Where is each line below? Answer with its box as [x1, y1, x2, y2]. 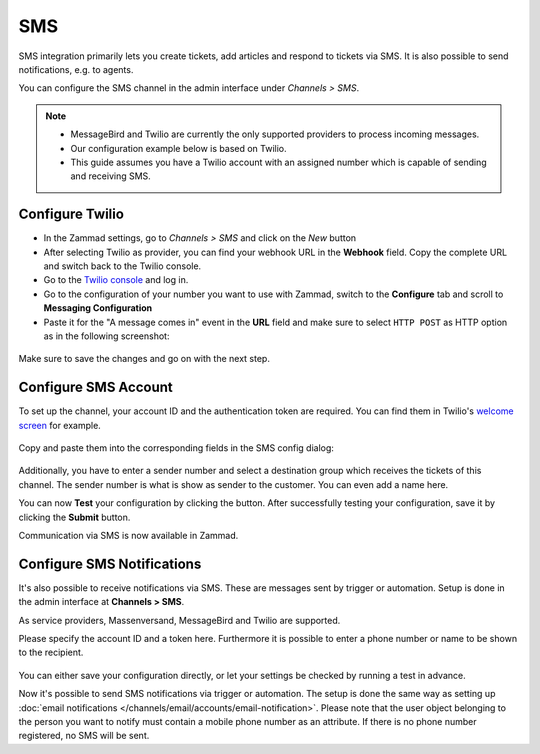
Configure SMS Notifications [18, 555, 202, 572]
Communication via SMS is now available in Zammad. [18, 529, 239, 541]
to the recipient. [18, 646, 84, 659]
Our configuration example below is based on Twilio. [70, 142, 287, 154]
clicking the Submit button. [18, 511, 131, 523]
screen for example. [18, 419, 102, 431]
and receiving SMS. [70, 170, 152, 182]
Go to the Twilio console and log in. [43, 274, 189, 286]
